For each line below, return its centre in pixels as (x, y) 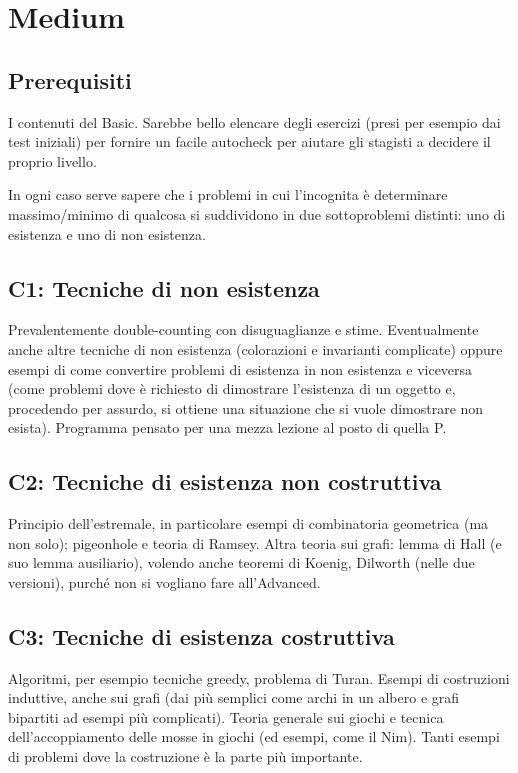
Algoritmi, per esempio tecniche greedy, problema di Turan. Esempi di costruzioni (259, 677)
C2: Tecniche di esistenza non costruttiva (225, 481)
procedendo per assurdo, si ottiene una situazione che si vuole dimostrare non (246, 407)
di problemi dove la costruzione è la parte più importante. (185, 756)
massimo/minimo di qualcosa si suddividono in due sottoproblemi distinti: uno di (257, 213)
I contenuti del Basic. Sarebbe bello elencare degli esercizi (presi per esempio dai (254, 121)
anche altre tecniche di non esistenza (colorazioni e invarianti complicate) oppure (255, 348)
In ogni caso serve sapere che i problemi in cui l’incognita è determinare (228, 194)
